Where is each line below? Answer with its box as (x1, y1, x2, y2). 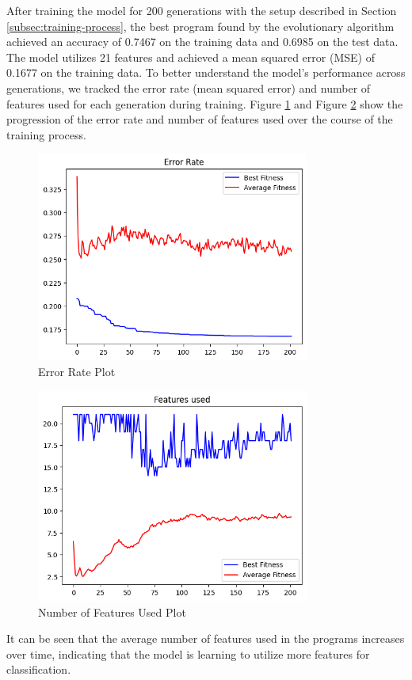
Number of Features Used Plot (38, 603, 186, 620)
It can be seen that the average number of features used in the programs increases (6, 630, 405, 647)
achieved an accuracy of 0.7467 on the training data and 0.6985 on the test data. (6, 33, 399, 50)
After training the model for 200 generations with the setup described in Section (6, 2, 397, 18)
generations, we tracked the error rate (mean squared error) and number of (6, 79, 371, 96)
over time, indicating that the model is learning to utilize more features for (6, 645, 370, 662)
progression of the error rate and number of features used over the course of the (6, 111, 393, 127)
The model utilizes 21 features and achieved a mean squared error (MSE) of (6, 48, 375, 65)
